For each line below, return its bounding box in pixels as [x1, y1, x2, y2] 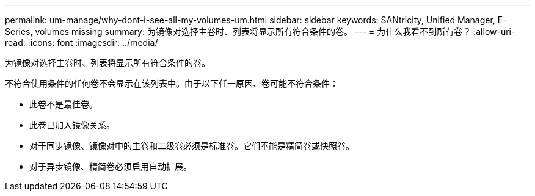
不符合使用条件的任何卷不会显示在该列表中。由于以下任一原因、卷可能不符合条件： [5, 78, 338, 89]
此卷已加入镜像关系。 [29, 120, 115, 130]
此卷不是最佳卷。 [29, 99, 98, 109]
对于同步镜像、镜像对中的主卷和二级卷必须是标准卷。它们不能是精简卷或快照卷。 [29, 140, 354, 151]
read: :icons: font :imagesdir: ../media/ [5, 37, 158, 48]
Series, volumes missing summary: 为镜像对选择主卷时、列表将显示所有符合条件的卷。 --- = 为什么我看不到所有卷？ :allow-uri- [5, 26, 515, 37]
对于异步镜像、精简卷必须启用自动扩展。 [29, 161, 192, 172]
